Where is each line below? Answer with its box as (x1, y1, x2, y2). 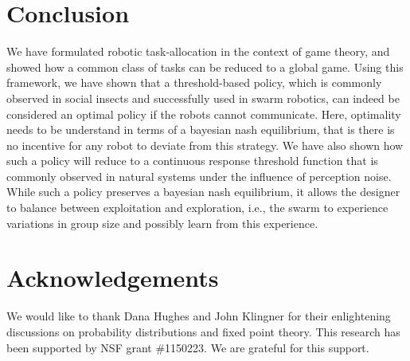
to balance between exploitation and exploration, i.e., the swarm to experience (6, 199, 389, 216)
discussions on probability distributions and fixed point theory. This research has (6, 323, 400, 339)
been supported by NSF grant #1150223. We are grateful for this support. (6, 339, 369, 355)
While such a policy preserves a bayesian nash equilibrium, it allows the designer (6, 183, 400, 200)
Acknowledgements (6, 261, 219, 294)
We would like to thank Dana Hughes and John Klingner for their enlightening (6, 308, 391, 324)
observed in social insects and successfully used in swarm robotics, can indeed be (6, 89, 400, 106)
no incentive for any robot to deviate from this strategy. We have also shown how (6, 136, 404, 153)
